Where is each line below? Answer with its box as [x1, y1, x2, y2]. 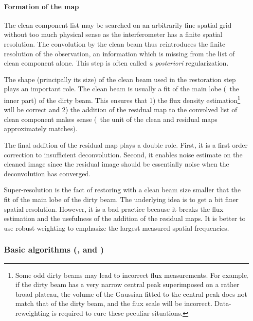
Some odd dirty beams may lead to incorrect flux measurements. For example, [15, 270, 249, 280]
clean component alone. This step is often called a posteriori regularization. [4, 58, 229, 68]
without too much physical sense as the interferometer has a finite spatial [4, 29, 222, 39]
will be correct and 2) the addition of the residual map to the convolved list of [4, 104, 237, 115]
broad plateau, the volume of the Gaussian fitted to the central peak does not [15, 288, 247, 299]
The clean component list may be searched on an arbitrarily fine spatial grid [4, 19, 232, 30]
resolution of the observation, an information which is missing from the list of [4, 48, 235, 58]
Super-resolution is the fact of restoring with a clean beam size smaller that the [4, 185, 241, 195]
